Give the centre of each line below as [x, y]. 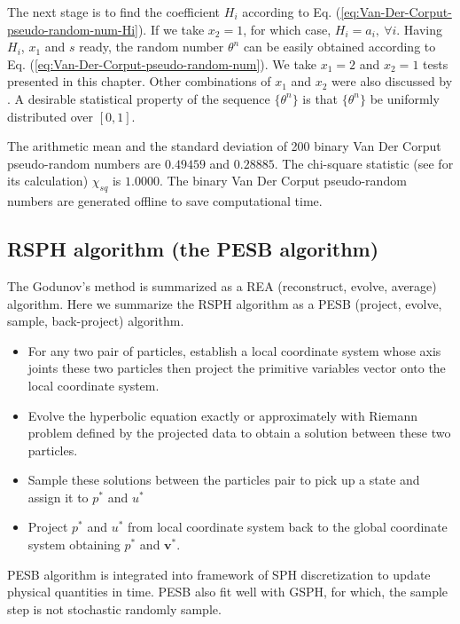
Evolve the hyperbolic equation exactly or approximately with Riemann [223, 415]
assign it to [58, 497]
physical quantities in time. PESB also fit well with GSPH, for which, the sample [228, 592]
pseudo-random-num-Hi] [73, 29]
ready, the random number [152, 47]
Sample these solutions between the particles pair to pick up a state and [224, 480]
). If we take [171, 29]
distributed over [51, 116]
